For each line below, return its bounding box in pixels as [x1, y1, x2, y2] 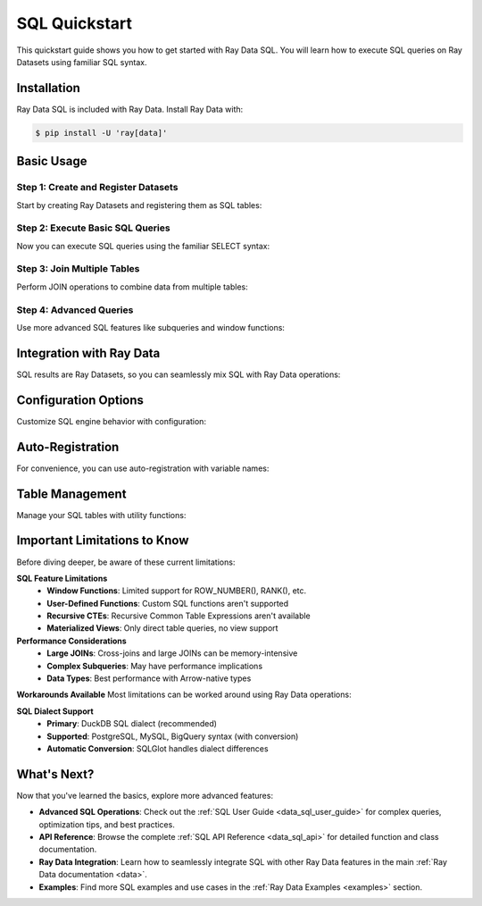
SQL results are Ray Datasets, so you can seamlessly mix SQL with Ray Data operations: [16, 369, 341, 380]
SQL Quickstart [16, 13, 133, 33]
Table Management [16, 486, 127, 501]
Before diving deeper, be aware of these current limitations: [16, 557, 236, 567]
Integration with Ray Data [16, 345, 161, 361]
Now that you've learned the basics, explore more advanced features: [16, 790, 274, 801]
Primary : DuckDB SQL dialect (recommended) [46, 718, 218, 729]
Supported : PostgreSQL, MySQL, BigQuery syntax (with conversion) [46, 731, 299, 742]
